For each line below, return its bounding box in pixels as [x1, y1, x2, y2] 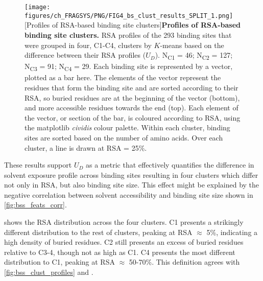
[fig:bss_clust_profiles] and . [4, 267, 93, 277]
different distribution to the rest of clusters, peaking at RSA [4, 226, 193, 237]
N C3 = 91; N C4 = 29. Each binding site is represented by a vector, [25, 61, 233, 73]
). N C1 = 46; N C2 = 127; [155, 50, 233, 61]
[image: [25, 4, 51, 11]
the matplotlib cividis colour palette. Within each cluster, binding [25, 122, 230, 133]
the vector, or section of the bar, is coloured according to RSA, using [25, 112, 241, 123]
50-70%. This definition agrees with [129, 256, 240, 267]
